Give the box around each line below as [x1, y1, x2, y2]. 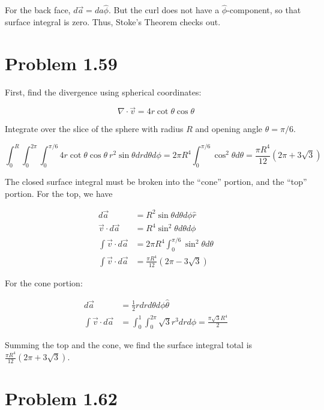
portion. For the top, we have [5, 187, 113, 199]
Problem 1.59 [5, 50, 118, 75]
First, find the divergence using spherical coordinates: [5, 85, 202, 98]
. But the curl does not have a [108, 4, 220, 16]
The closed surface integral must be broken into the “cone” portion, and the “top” [5, 175, 307, 188]
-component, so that [227, 4, 301, 16]
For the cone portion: [5, 276, 83, 289]
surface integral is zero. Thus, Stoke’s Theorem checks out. [5, 15, 221, 28]
